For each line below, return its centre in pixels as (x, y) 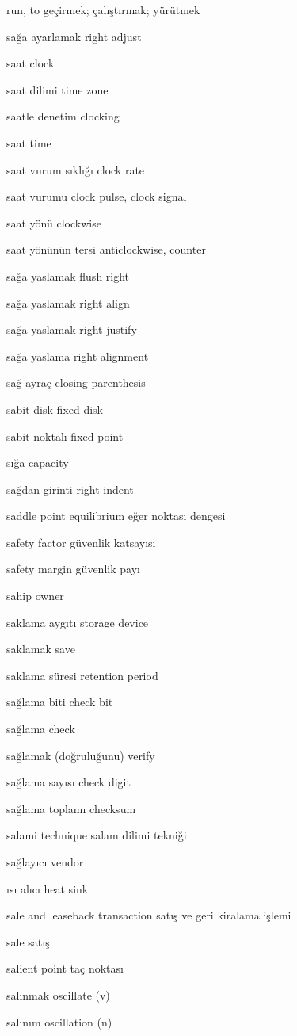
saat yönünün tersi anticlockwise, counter (106, 249)
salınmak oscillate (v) (58, 994)
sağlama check (41, 729)
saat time (29, 142)
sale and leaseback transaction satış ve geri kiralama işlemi (149, 915)
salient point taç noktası (65, 968)
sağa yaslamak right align (68, 302)
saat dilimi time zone (57, 89)
